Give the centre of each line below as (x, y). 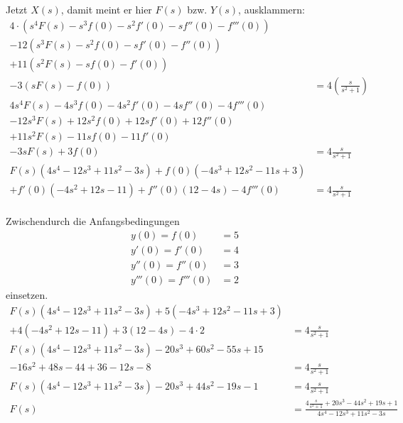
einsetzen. (27, 295)
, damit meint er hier (106, 9)
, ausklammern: (272, 9)
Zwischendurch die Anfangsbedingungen (93, 221)
